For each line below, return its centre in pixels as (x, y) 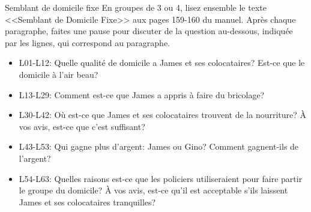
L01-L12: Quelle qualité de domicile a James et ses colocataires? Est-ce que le (162, 63)
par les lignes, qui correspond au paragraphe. (88, 42)
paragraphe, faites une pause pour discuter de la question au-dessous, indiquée (149, 31)
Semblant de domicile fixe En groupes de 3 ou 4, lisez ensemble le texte (136, 7)
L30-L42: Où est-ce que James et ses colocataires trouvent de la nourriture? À (163, 115)
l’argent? (35, 158)
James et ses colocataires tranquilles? (87, 202)
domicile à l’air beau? (59, 74)
